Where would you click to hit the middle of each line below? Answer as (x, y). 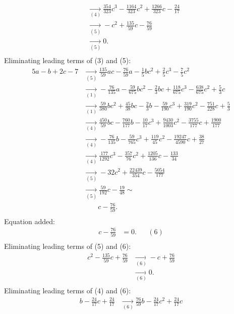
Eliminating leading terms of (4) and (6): (68, 290)
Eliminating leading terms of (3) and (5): (68, 60)
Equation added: (30, 221)
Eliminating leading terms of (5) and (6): (68, 246)
